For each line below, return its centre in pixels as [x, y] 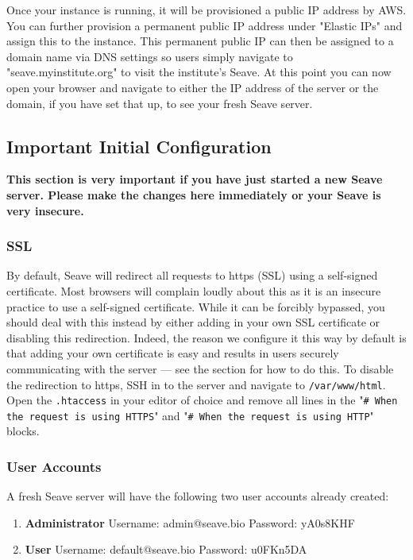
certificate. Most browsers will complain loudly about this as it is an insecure [194, 290]
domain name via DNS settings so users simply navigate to [150, 56]
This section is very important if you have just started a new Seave [195, 179]
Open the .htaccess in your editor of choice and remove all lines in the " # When [202, 400]
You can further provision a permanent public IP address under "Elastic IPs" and [205, 25]
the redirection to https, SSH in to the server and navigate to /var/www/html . [196, 384]
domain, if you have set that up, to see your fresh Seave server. [160, 103]
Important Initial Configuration [139, 146]
